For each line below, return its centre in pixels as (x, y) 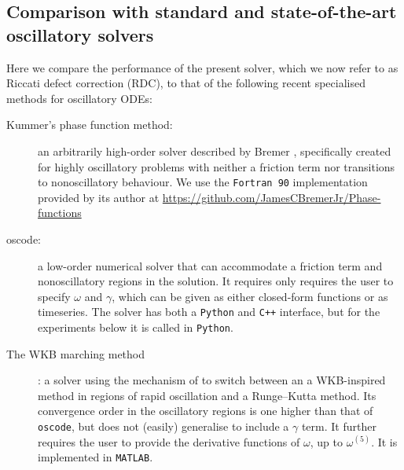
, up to (326, 441)
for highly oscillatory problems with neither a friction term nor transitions (217, 166)
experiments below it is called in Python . (136, 327)
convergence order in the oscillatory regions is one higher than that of (206, 411)
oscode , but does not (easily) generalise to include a (163, 426)
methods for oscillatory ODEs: (79, 98)
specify (54, 296)
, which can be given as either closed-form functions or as (250, 296)
